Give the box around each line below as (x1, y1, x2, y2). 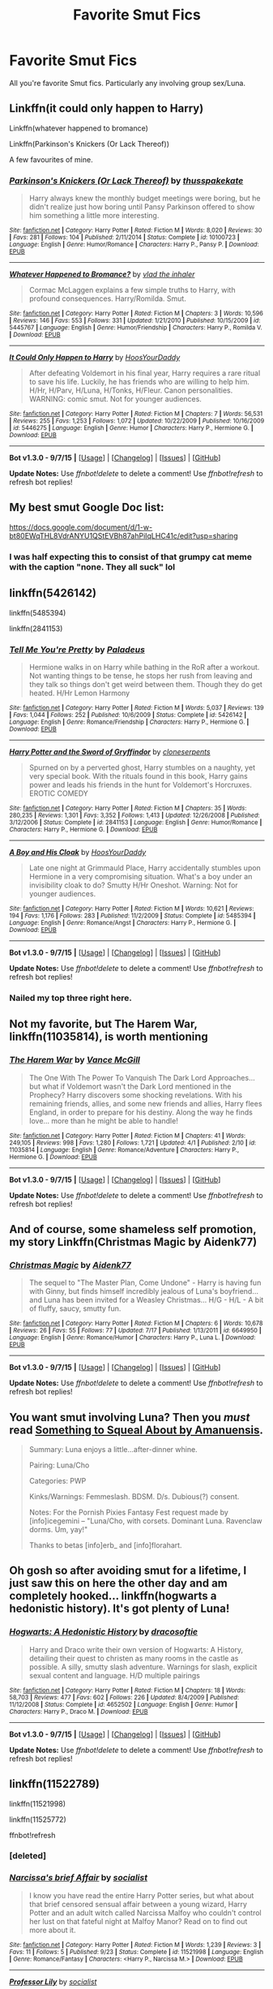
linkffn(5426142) (9, 586, 96, 600)
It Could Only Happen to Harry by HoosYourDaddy (9, 353, 181, 363)
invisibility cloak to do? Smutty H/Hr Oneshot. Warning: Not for (28, 880, 238, 890)
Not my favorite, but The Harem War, (9, 1017, 198, 1031)
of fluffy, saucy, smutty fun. (28, 1304, 122, 1313)
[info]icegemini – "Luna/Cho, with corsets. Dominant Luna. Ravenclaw (28, 1516, 262, 1526)
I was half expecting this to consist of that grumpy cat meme (9, 551, 253, 562)
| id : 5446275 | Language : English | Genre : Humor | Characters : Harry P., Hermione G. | (9, 424, 254, 432)
